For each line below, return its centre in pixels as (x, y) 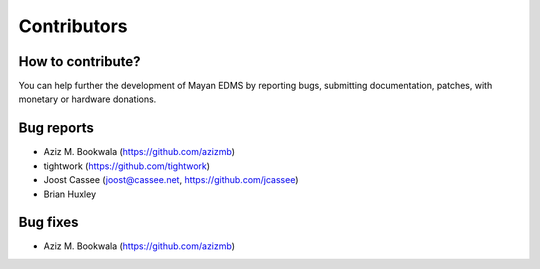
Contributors (73, 26)
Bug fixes (48, 222)
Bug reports (56, 128)
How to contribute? (79, 61)
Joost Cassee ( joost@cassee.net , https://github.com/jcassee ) (171, 180)
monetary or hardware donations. (87, 99)
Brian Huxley (70, 194)
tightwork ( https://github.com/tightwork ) (126, 166)
